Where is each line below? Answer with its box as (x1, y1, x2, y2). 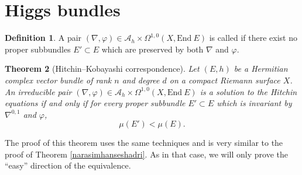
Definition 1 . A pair (5, 32, 82, 44)
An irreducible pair (5, 85, 72, 97)
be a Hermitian (234, 62, 288, 75)
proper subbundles (5, 43, 71, 55)
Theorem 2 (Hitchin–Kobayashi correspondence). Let (5, 62, 200, 75)
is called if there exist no (209, 32, 298, 44)
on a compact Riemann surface (169, 73, 280, 86)
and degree (122, 73, 160, 86)
